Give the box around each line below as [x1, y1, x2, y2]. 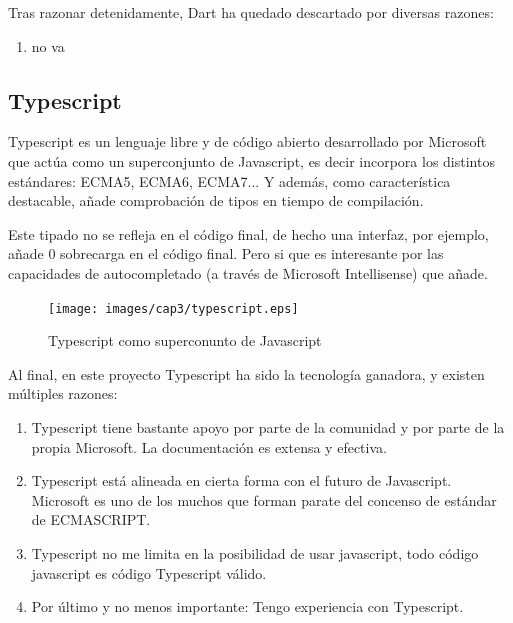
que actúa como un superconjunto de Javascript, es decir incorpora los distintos [8, 150, 495, 171]
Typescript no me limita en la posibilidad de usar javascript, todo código [31, 542, 479, 563]
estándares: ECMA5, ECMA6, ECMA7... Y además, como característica [8, 170, 451, 191]
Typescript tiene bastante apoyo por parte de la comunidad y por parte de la [31, 416, 505, 437]
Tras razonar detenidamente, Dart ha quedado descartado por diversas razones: [8, 2, 494, 22]
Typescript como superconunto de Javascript [48, 330, 322, 351]
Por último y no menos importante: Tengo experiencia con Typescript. [31, 596, 464, 617]
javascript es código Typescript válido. [31, 562, 267, 583]
